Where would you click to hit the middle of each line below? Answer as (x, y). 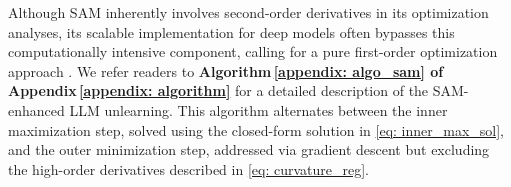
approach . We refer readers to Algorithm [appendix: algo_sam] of (226, 70)
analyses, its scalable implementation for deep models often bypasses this (231, 31)
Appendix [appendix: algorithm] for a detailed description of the (218, 90)
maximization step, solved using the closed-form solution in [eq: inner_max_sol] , (256, 129)
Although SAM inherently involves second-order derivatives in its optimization (248, 12)
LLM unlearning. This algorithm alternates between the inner (258, 109)
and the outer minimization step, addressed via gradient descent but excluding (249, 149)
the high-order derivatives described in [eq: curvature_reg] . (188, 168)
